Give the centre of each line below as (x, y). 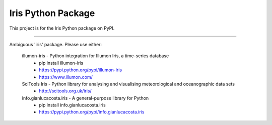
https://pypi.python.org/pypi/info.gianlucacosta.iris (92, 112)
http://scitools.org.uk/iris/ (65, 91)
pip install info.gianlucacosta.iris (72, 105)
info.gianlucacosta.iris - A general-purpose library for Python (85, 98)
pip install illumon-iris (61, 63)
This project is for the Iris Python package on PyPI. (62, 28)
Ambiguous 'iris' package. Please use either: (56, 44)
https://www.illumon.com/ (66, 77)
